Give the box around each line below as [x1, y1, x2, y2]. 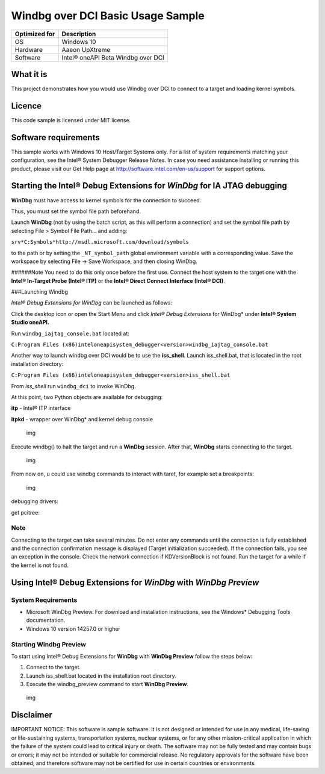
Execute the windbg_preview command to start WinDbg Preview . [26, 681, 189, 688]
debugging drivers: [11, 498, 58, 505]
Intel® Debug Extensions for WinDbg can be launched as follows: [11, 299, 173, 306]
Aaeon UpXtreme [61, 45, 111, 54]
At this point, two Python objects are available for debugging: [11, 393, 163, 400]
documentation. [26, 617, 66, 624]
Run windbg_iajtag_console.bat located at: [11, 330, 129, 337]
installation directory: [11, 360, 64, 367]
